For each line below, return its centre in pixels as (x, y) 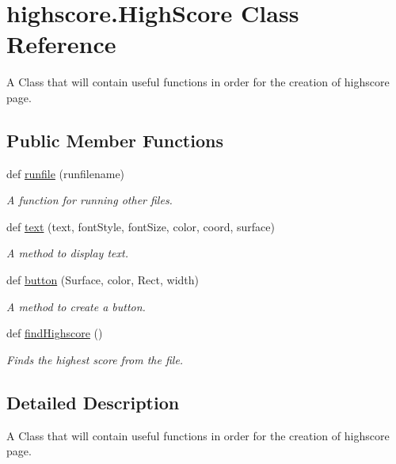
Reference (61, 44)
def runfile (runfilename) (66, 173)
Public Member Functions (115, 140)
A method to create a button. (76, 306)
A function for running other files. (89, 200)
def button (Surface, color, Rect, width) (103, 280)
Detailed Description (93, 402)
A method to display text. (67, 253)
